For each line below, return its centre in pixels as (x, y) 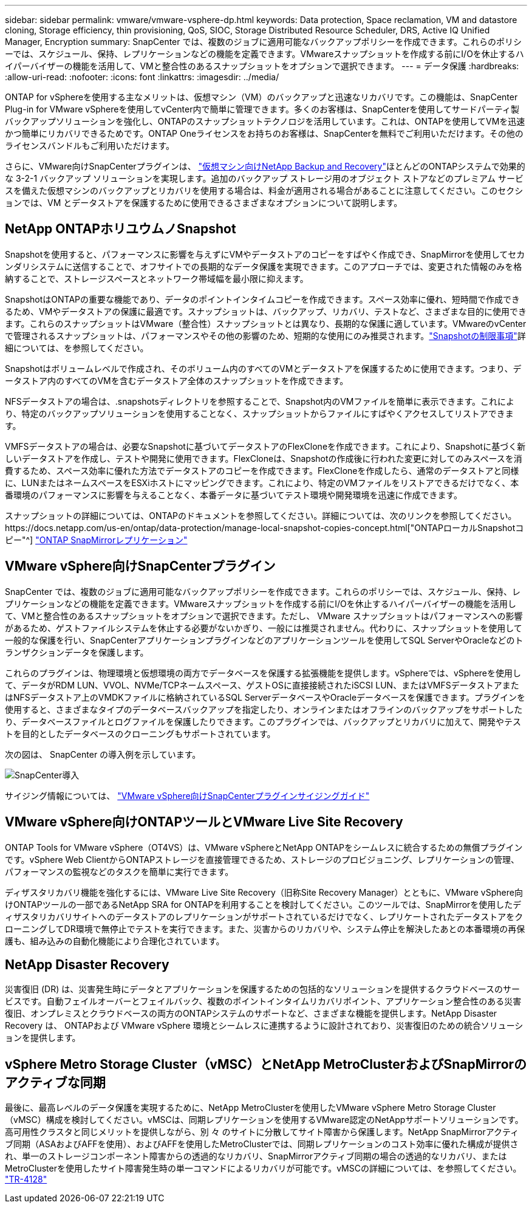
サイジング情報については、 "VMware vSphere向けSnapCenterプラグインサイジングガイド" (187, 795)
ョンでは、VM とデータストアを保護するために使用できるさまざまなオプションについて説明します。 (204, 203)
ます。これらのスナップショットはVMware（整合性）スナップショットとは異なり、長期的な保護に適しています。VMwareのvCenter (266, 323)
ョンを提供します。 (43, 1038)
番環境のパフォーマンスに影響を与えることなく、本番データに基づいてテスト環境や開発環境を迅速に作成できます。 (234, 495)
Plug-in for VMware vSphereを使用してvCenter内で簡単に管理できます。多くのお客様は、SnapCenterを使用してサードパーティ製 (262, 109)
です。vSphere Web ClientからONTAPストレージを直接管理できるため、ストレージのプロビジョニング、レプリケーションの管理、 (262, 859)
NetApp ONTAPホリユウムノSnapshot (121, 229)
